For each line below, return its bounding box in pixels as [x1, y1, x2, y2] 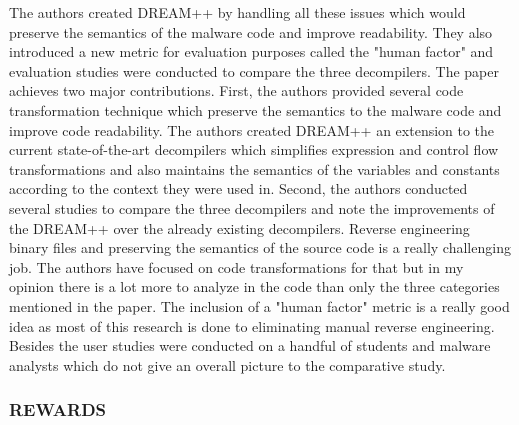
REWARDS [9, 397, 107, 422]
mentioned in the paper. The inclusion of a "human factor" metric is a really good [9, 295, 510, 316]
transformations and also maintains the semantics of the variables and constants [9, 158, 500, 179]
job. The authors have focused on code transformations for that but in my [9, 256, 464, 277]
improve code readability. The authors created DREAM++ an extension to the [9, 119, 495, 140]
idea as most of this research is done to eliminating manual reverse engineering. [9, 315, 495, 336]
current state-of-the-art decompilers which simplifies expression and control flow [9, 139, 499, 160]
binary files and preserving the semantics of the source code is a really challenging [9, 237, 511, 258]
